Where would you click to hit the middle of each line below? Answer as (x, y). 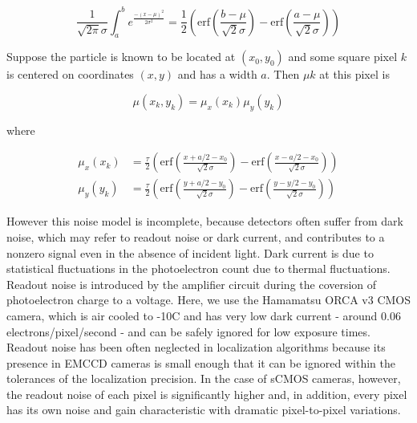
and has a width (217, 74)
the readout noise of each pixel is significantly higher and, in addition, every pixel (207, 394)
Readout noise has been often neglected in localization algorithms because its (196, 347)
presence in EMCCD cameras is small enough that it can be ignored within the (201, 362)
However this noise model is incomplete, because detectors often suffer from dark (205, 221)
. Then (283, 74)
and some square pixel (343, 57)
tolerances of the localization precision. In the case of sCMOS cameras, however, (204, 378)
